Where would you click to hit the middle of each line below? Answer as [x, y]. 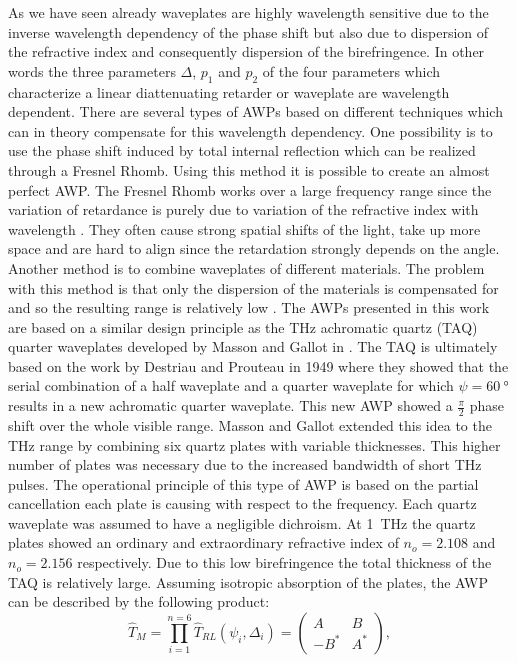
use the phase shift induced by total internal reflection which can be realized [242, 150]
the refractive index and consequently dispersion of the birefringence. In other [246, 51]
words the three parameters [92, 70]
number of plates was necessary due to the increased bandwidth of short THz [245, 464]
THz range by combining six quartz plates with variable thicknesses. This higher [254, 444]
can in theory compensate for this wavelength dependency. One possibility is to [250, 130]
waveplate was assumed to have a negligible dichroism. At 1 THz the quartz [242, 522]
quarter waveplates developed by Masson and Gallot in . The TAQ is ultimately [253, 346]
